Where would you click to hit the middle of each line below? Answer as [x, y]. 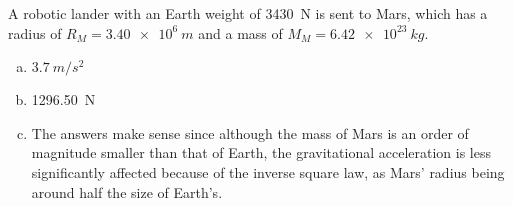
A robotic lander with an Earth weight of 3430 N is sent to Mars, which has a [248, 13]
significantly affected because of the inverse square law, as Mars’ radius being [268, 171]
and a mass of [240, 32]
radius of [35, 32]
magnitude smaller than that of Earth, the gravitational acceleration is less [261, 152]
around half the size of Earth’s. [127, 191]
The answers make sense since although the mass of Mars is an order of [250, 132]
